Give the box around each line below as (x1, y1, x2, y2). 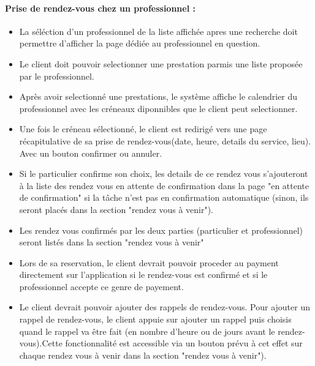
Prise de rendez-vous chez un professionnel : (5, 1, 195, 14)
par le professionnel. (19, 69, 94, 82)
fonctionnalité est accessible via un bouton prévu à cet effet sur (65, 337, 303, 349)
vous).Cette (19, 337, 63, 349)
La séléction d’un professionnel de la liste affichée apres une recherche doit (19, 24, 298, 37)
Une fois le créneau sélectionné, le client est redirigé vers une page (19, 122, 267, 135)
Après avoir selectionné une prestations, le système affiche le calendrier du (19, 90, 298, 103)
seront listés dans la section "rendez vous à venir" (19, 236, 204, 248)
